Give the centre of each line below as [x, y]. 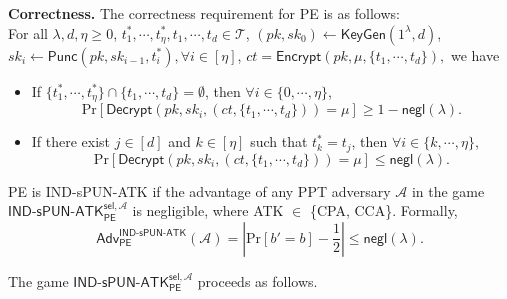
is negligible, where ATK [208, 210]
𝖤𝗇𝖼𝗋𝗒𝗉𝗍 [298, 56]
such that [279, 141]
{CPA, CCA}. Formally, [383, 210]
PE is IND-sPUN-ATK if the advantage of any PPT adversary [199, 190]
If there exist [71, 141]
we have [475, 54]
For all [28, 32]
